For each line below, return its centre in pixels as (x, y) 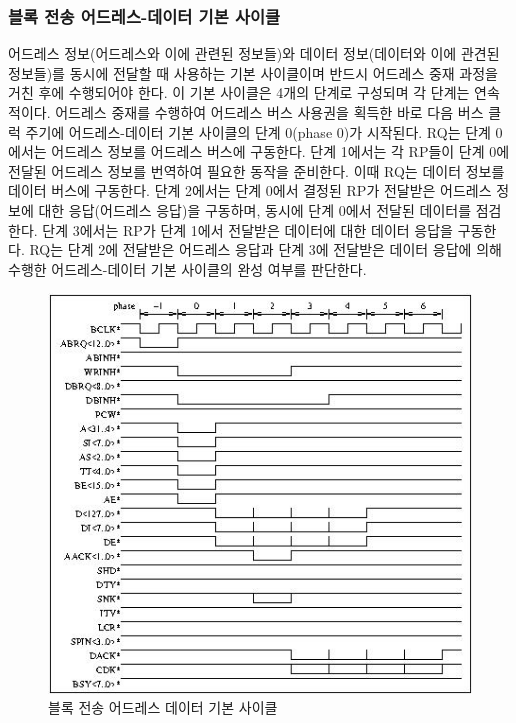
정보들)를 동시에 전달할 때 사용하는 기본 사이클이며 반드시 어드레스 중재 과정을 (253, 72)
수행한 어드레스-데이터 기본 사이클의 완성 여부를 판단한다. (187, 268)
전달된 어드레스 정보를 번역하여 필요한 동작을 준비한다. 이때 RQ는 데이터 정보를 (256, 170)
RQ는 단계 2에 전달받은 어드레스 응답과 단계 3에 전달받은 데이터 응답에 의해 (265, 249)
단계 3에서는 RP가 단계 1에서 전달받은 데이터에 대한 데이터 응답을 (247, 229)
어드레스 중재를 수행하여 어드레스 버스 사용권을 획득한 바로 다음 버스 (269, 112)
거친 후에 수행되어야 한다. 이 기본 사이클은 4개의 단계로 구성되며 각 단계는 (239, 92)
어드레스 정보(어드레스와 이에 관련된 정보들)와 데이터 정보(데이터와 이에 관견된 (254, 53)
